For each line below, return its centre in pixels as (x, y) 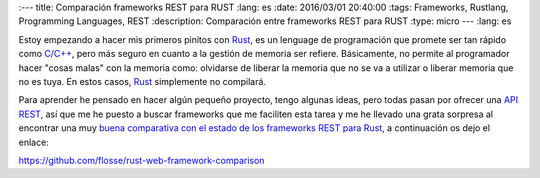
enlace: (33, 142)
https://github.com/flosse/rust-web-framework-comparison (141, 160)
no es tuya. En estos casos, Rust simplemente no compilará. (142, 81)
